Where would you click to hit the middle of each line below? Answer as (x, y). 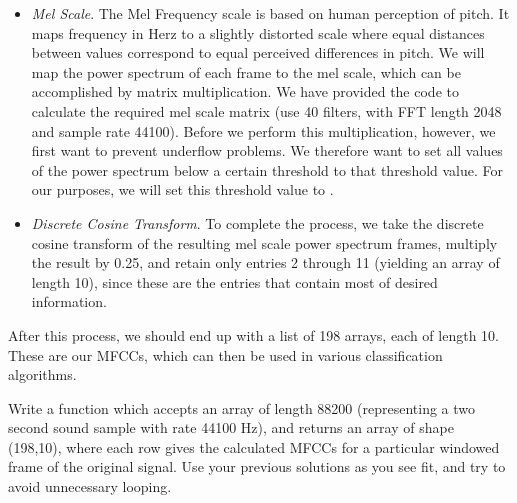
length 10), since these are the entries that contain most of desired (234, 281)
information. (69, 301)
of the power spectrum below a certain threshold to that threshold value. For (267, 169)
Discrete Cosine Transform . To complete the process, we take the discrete (257, 222)
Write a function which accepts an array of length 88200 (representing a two (242, 407)
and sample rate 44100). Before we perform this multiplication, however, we (263, 130)
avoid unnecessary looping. (90, 486)
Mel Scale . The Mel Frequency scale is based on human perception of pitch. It (270, 13)
